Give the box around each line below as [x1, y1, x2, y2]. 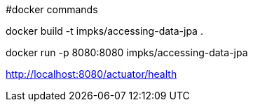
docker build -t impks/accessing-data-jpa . [6, 25, 203, 37]
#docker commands [6, 3, 98, 15]
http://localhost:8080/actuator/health [6, 68, 177, 80]
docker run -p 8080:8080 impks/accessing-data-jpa [6, 47, 248, 58]
